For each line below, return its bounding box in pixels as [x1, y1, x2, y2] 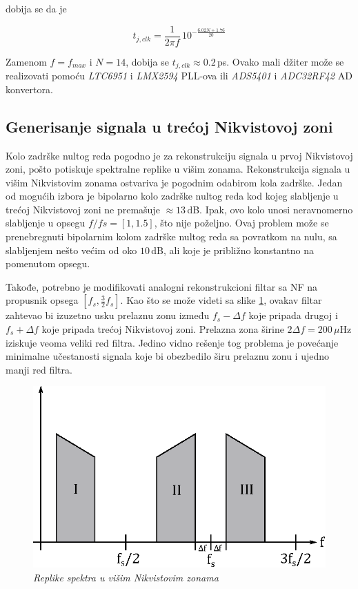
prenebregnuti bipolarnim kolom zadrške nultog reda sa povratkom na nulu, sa [6, 229, 337, 244]
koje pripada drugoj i [248, 308, 338, 322]
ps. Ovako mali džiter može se [217, 54, 344, 68]
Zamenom [6, 54, 47, 68]
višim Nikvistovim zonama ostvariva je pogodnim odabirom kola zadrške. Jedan [6, 175, 343, 189]
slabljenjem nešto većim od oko [6, 242, 137, 257]
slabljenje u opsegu [6, 215, 86, 230]
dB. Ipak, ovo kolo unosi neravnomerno [187, 202, 353, 216]
